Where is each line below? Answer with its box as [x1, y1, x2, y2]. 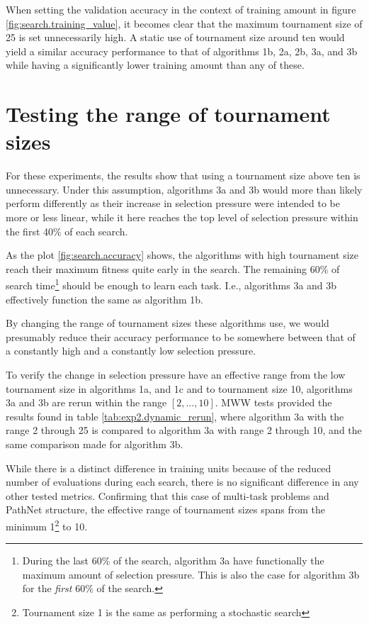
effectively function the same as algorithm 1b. [6, 291, 204, 306]
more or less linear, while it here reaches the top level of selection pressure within [6, 210, 358, 225]
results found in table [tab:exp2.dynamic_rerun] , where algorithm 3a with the [6, 408, 344, 423]
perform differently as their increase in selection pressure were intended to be [6, 196, 340, 211]
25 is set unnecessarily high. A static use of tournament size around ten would [6, 30, 345, 45]
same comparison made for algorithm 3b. [6, 437, 183, 452]
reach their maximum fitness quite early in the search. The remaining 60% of [6, 261, 340, 276]
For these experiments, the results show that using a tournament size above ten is [6, 168, 361, 183]
